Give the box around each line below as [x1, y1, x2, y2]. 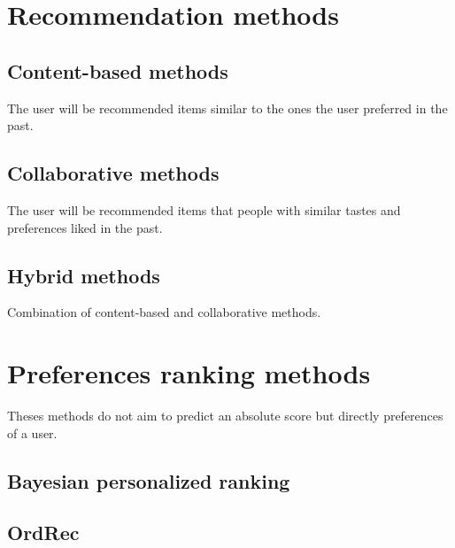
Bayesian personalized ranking [7, 467, 290, 494]
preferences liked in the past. [7, 218, 163, 236]
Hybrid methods [7, 261, 160, 289]
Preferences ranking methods [7, 355, 371, 391]
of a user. [7, 423, 58, 442]
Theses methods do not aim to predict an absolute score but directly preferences [7, 406, 443, 425]
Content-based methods [7, 57, 228, 84]
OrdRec [7, 519, 80, 546]
